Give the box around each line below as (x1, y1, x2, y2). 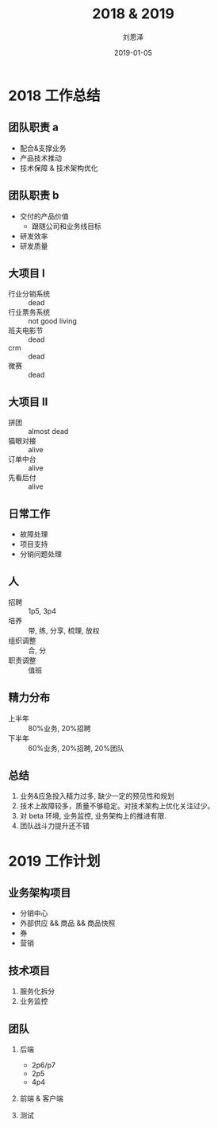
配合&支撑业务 (19, 143, 67, 153)
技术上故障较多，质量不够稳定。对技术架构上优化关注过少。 (19, 801, 215, 811)
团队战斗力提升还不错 (19, 821, 90, 831)
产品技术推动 (19, 153, 62, 163)
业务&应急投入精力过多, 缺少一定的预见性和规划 (19, 792, 174, 801)
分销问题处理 (19, 549, 62, 559)
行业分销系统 (8, 289, 50, 299)
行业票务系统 (8, 308, 50, 317)
